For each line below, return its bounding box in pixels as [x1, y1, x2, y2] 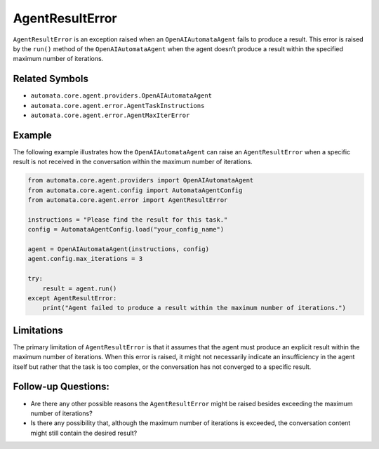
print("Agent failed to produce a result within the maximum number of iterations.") [42, 304, 347, 312]
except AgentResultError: [27, 294, 117, 302]
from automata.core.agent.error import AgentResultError [27, 196, 228, 204]
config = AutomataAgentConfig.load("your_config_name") [27, 225, 225, 234]
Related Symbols [13, 73, 89, 85]
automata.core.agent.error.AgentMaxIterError [30, 112, 190, 119]
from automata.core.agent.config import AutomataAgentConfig [27, 186, 243, 194]
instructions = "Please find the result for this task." [27, 215, 228, 224]
